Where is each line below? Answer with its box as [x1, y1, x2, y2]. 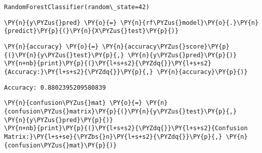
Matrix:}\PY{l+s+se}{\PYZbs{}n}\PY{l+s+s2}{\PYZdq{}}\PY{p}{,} [4, 133, 222, 140]
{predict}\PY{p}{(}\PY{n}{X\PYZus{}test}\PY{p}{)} [4, 27, 179, 35]
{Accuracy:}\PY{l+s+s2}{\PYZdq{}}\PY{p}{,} [4, 68, 153, 75]
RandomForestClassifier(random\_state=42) [4, 4, 150, 11]
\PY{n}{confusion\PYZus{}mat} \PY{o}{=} [4, 99, 143, 107]
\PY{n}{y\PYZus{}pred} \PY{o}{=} [4, 19, 117, 26]
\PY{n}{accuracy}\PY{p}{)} [156, 68, 248, 75]
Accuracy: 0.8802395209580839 [4, 84, 106, 91]
